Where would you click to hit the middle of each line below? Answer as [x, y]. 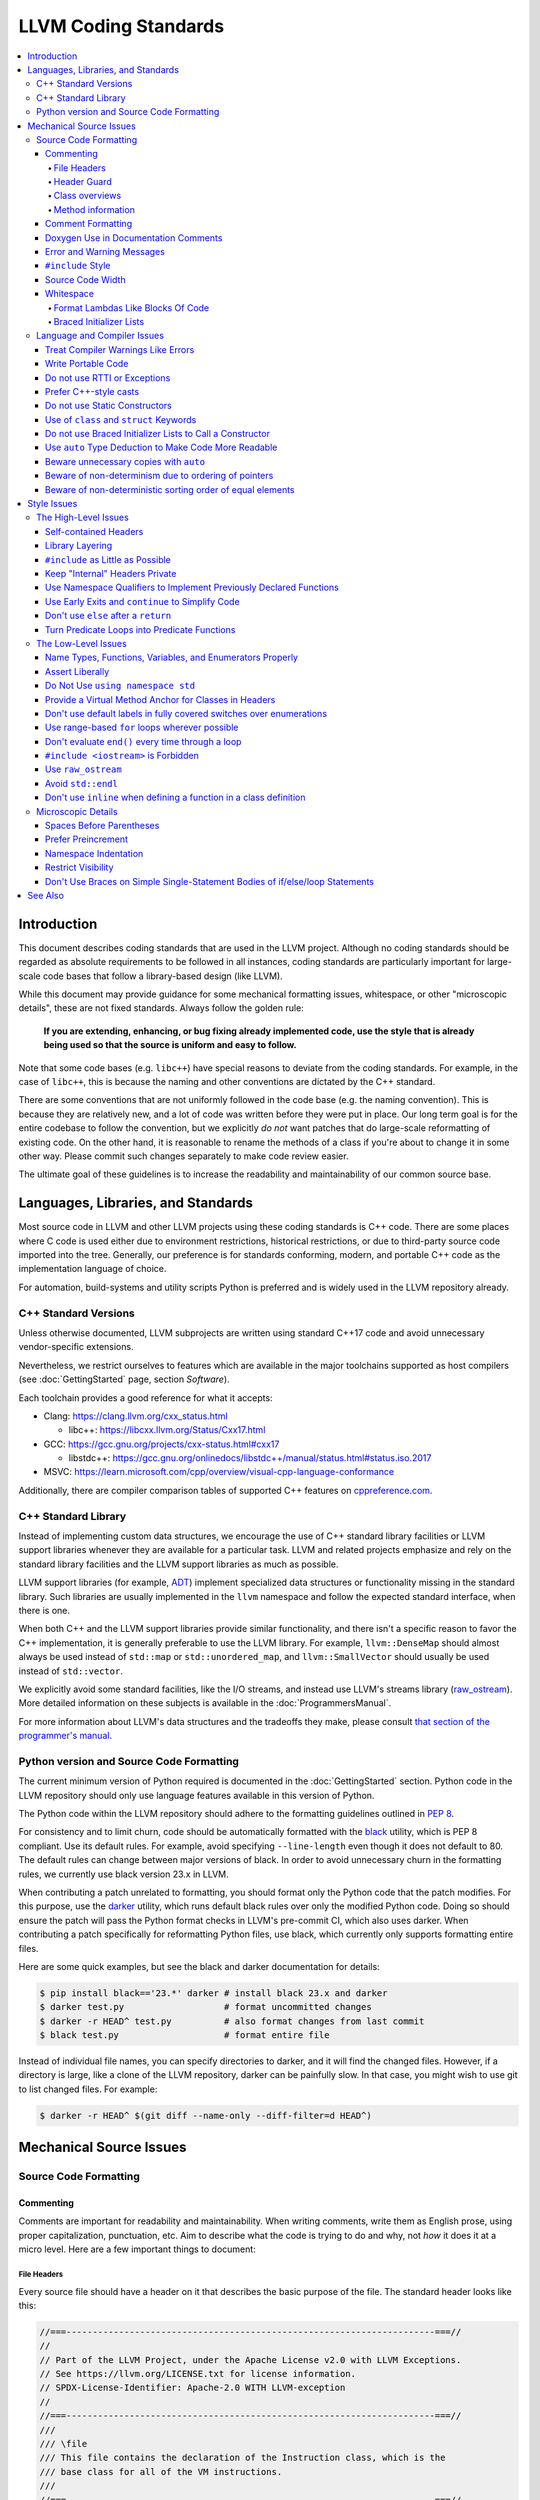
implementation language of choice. [92, 1269]
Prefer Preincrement [87, 839]
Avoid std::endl [82, 783]
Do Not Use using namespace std [120, 686]
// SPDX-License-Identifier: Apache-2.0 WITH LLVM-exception [192, 2388]
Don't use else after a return [108, 616]
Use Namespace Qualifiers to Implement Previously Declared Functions [192, 587]
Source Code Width [85, 279]
